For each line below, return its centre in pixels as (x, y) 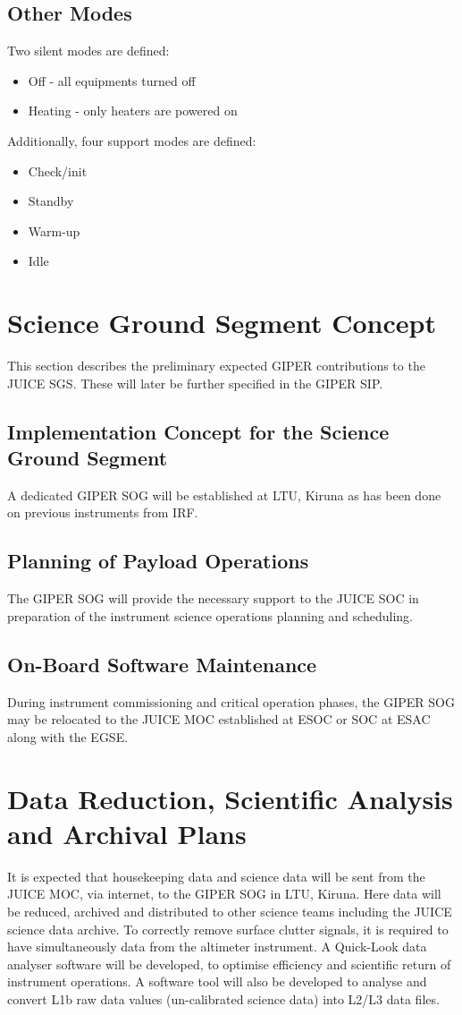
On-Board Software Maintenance (162, 664)
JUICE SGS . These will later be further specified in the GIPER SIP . (195, 383)
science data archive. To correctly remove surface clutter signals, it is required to (228, 929)
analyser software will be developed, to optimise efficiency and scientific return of (229, 964)
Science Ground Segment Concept (222, 323)
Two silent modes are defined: (88, 51)
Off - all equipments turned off (112, 80)
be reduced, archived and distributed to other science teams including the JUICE (230, 911)
